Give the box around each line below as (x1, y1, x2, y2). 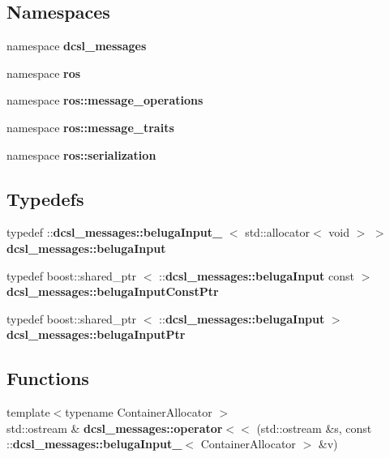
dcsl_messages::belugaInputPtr (6, 326, 186, 343)
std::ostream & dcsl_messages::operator (6, 419, 223, 436)
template (6, 404, 50, 421)
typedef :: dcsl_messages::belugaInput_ (6, 224, 223, 241)
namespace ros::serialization (6, 146, 156, 163)
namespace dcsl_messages (6, 37, 147, 54)
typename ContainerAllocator (65, 404, 212, 421)
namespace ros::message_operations (6, 92, 204, 109)
